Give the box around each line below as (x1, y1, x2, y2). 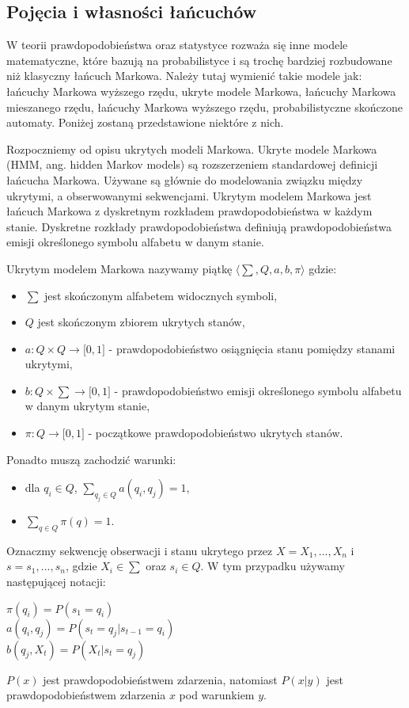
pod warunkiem (179, 687, 255, 703)
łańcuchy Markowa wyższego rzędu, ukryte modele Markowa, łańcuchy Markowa (6, 82, 396, 99)
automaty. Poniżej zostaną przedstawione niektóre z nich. (6, 114, 284, 131)
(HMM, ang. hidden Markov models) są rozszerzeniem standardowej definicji (6, 156, 378, 173)
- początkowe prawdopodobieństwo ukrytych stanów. (88, 424, 343, 441)
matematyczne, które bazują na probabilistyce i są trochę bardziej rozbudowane (6, 51, 392, 68)
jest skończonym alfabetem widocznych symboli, (44, 287, 278, 303)
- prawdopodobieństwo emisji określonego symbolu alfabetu (114, 382, 402, 398)
